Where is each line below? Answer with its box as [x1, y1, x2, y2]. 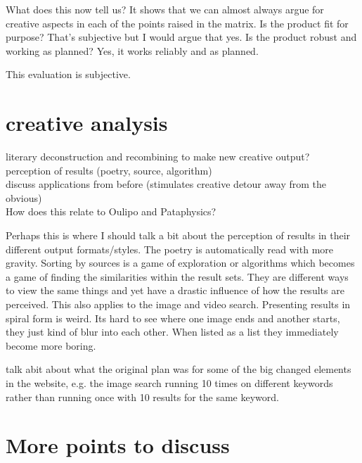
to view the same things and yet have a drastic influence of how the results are [6, 283, 344, 298]
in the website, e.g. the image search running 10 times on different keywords [6, 376, 333, 390]
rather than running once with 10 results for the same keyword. [6, 389, 279, 404]
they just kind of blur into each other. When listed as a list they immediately [6, 324, 339, 339]
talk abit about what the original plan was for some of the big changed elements [6, 362, 351, 376]
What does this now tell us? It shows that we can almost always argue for [6, 2, 324, 16]
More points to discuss [6, 431, 230, 459]
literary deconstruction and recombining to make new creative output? [6, 149, 310, 164]
